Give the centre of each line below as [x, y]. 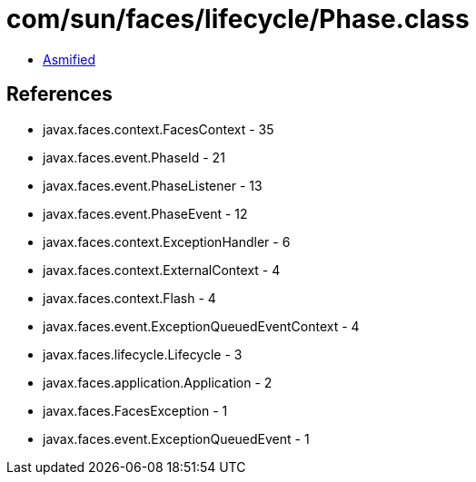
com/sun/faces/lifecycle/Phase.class [238, 19]
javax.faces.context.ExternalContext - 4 [162, 270]
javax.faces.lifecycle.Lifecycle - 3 [143, 354]
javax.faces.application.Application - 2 [158, 382]
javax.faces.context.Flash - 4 [129, 298]
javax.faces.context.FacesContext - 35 [159, 129]
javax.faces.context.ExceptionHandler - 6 [167, 241]
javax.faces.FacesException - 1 [135, 410]
